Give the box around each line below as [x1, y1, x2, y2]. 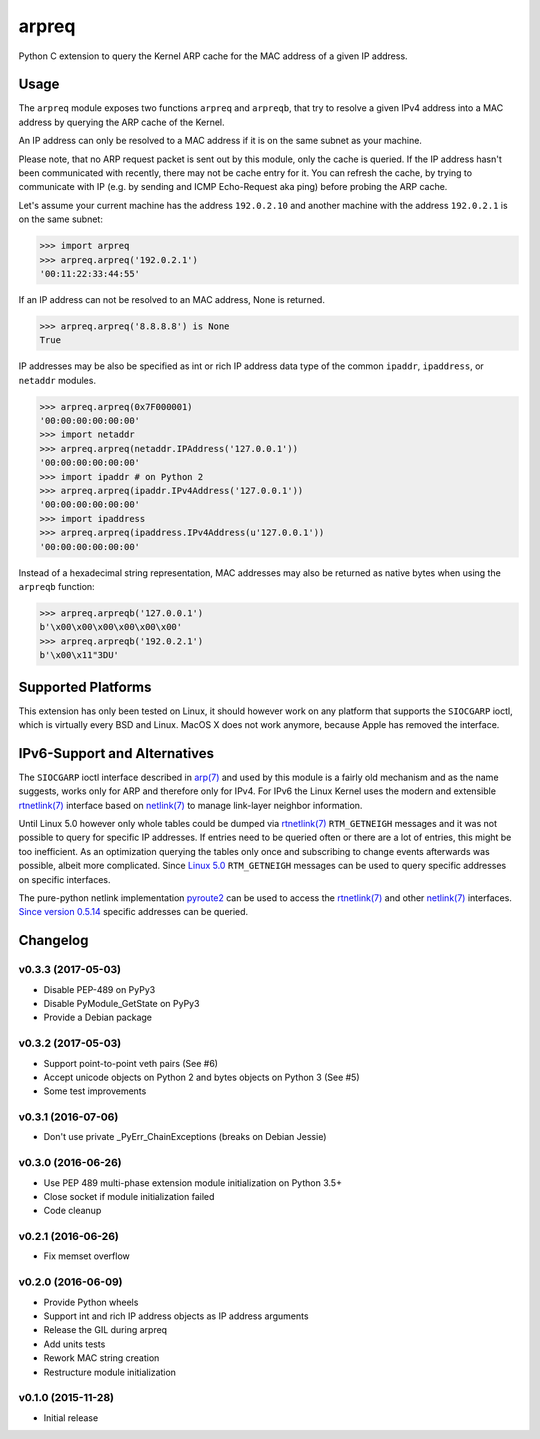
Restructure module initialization [43, 1366, 177, 1378]
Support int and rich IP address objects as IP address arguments [43, 1310, 309, 1322]
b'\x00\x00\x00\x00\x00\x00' [39, 621, 183, 633]
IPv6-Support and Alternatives [18, 745, 215, 762]
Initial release [43, 1411, 99, 1424]
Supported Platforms [18, 678, 152, 695]
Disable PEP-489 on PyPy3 [43, 983, 156, 995]
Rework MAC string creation [43, 1352, 160, 1364]
